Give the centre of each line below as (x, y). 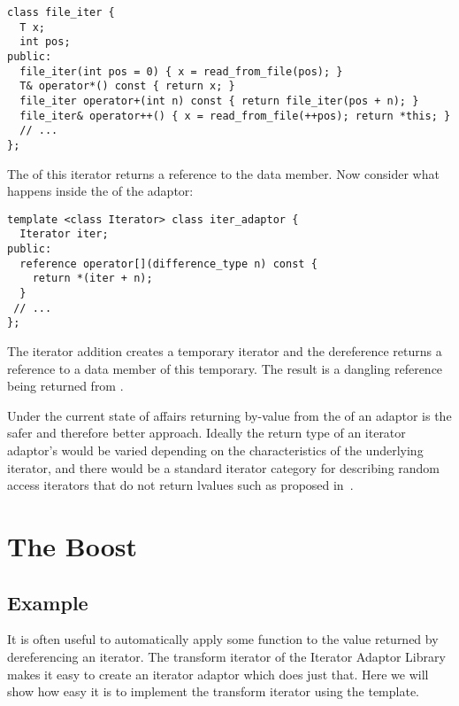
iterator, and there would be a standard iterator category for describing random (224, 467)
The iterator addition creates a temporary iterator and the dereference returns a (225, 351)
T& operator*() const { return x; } (127, 86)
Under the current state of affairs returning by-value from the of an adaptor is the (229, 415)
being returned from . (65, 386)
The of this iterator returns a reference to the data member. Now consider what (223, 173)
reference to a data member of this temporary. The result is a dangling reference (225, 368)
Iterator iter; (64, 234)
